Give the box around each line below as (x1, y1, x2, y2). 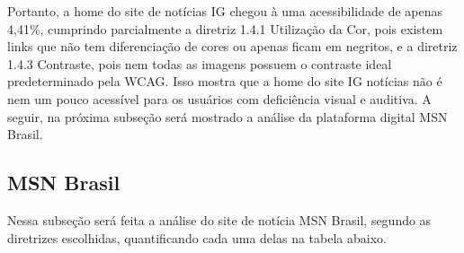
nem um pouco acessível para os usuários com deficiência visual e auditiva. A (7, 89, 432, 108)
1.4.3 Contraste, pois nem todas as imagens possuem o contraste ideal (7, 54, 392, 73)
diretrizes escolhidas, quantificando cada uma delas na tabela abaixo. (7, 228, 387, 247)
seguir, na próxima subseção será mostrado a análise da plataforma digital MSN (7, 107, 448, 126)
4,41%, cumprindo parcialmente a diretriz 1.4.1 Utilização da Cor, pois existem (7, 19, 443, 38)
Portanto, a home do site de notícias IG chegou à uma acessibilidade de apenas (7, 2, 443, 20)
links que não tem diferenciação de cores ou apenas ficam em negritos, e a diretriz (7, 37, 458, 56)
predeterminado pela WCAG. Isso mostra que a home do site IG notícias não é (7, 72, 442, 91)
